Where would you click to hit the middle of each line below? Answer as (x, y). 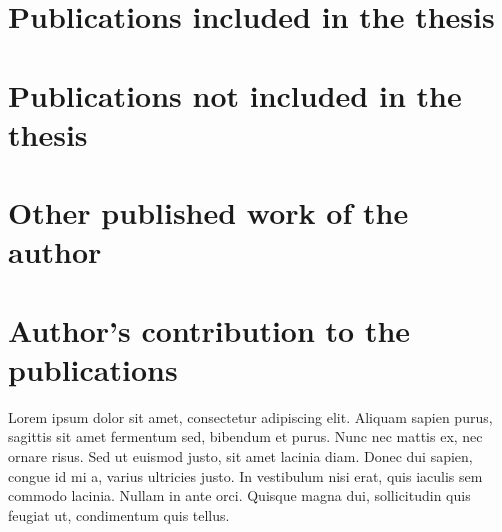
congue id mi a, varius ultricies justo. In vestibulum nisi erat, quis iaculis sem (245, 475)
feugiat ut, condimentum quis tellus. (119, 514)
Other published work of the (208, 212)
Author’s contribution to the (209, 329)
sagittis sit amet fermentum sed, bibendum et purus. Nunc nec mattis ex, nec (245, 436)
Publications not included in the (235, 94)
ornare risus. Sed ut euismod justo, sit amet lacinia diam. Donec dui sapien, (240, 456)
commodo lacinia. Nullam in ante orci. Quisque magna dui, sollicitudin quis (239, 495)
